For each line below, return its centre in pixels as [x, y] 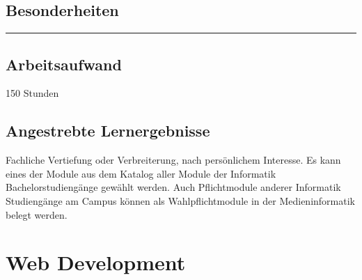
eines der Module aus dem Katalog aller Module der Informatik [141, 173]
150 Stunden [32, 93]
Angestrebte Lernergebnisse [108, 131]
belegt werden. [37, 214]
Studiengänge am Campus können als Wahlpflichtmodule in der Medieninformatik [180, 200]
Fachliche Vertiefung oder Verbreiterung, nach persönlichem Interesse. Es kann [173, 160]
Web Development [96, 262]
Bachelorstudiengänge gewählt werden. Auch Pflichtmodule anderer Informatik [173, 187]
